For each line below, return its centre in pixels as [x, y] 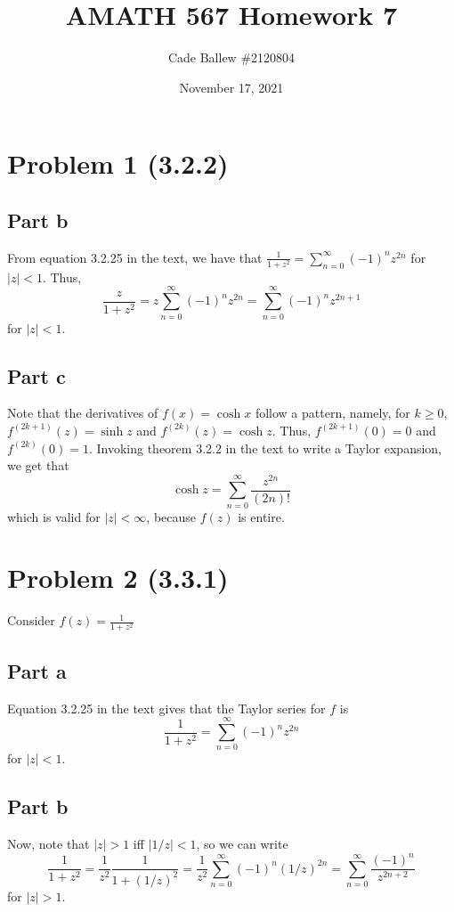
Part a [37, 670]
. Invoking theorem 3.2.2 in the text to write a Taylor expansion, [265, 448]
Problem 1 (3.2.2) [118, 163]
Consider [31, 620]
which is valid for [54, 516]
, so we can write [242, 844]
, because [171, 516]
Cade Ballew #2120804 [231, 57]
